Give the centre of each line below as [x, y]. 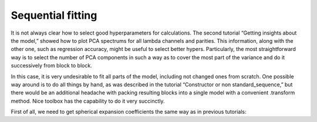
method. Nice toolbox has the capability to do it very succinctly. [88, 101]
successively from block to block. [51, 66]
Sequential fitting [54, 15]
